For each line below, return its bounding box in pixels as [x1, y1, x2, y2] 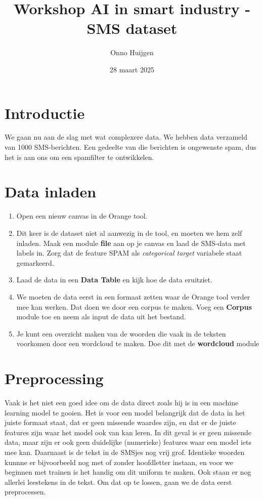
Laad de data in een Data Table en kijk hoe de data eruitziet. [16, 274, 212, 285]
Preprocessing [5, 368, 104, 389]
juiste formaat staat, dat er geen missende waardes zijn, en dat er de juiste [5, 417, 236, 428]
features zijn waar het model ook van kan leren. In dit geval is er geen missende [5, 427, 252, 437]
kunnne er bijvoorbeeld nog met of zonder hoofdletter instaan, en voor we [5, 456, 233, 467]
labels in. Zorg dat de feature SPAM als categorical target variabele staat [16, 247, 242, 258]
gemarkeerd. [16, 257, 54, 268]
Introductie [5, 102, 85, 123]
